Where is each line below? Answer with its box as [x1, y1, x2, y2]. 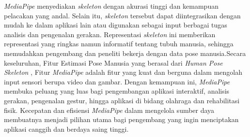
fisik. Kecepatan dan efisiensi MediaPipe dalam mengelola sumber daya [4, 105, 215, 115]
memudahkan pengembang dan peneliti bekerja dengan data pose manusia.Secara [4, 48, 246, 58]
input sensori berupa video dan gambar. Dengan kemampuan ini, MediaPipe [4, 76, 230, 86]
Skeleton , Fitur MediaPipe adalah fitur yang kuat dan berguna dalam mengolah [4, 67, 243, 77]
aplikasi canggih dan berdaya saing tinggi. [4, 123, 129, 134]
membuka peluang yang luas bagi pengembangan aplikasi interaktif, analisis [4, 86, 230, 96]
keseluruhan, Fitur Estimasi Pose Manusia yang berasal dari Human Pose [4, 57, 223, 68]
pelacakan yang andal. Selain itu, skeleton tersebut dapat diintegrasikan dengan [4, 10, 241, 20]
